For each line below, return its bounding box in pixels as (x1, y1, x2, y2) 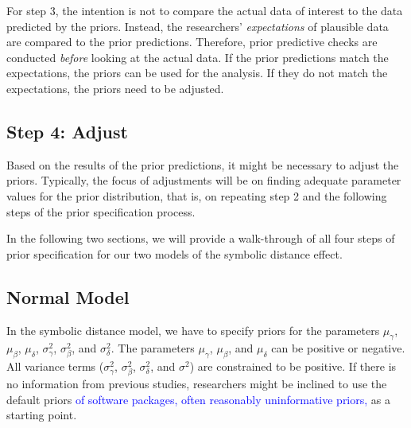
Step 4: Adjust (6, 119, 128, 143)
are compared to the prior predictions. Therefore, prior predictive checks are (6, 33, 378, 50)
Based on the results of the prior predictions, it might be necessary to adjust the (6, 156, 399, 173)
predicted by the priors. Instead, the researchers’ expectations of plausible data (6, 18, 389, 34)
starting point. (6, 407, 77, 423)
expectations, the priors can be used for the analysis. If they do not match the (6, 64, 388, 81)
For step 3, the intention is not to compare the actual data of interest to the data (6, 2, 403, 18)
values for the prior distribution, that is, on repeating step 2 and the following (6, 187, 387, 204)
